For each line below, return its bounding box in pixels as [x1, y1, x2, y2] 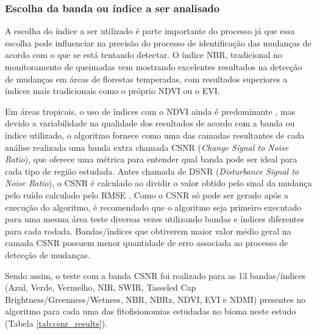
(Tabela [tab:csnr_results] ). [5, 316, 107, 329]
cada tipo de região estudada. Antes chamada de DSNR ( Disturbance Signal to [5, 164, 299, 177]
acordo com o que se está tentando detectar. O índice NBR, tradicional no [5, 48, 282, 61]
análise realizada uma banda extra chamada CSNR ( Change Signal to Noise [5, 140, 289, 153]
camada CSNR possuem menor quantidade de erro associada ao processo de [5, 236, 288, 249]
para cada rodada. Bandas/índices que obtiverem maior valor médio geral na [5, 224, 291, 237]
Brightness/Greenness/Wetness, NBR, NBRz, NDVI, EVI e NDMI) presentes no [5, 292, 306, 305]
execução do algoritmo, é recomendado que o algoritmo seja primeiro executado [5, 200, 302, 213]
